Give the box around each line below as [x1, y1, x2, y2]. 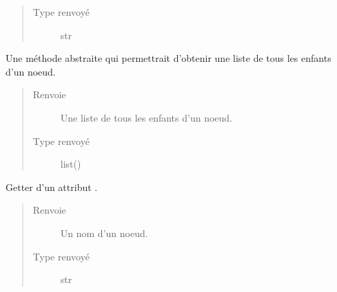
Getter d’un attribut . [6, 179, 98, 194]
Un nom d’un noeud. [60, 225, 148, 240]
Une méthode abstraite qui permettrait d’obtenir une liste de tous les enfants [6, 51, 331, 65]
